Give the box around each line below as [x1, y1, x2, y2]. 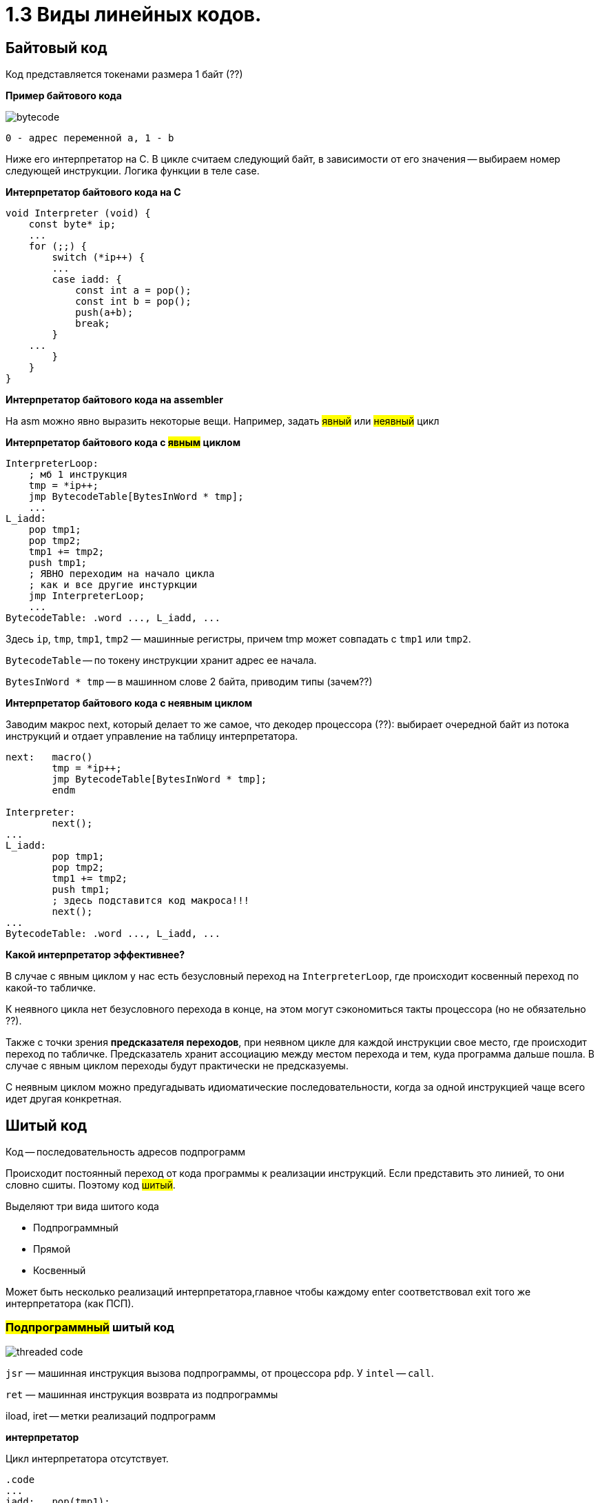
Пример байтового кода [6, 90, 122, 102]
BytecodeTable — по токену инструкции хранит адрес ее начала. [6, 654, 317, 667]
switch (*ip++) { [52, 252, 145, 263]
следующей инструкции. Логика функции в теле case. [6, 165, 260, 177]
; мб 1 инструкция [28, 469, 128, 481]
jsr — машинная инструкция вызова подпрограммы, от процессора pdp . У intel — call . [6, 1366, 434, 1379]
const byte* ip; [28, 219, 116, 230]
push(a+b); [75, 307, 134, 319]
